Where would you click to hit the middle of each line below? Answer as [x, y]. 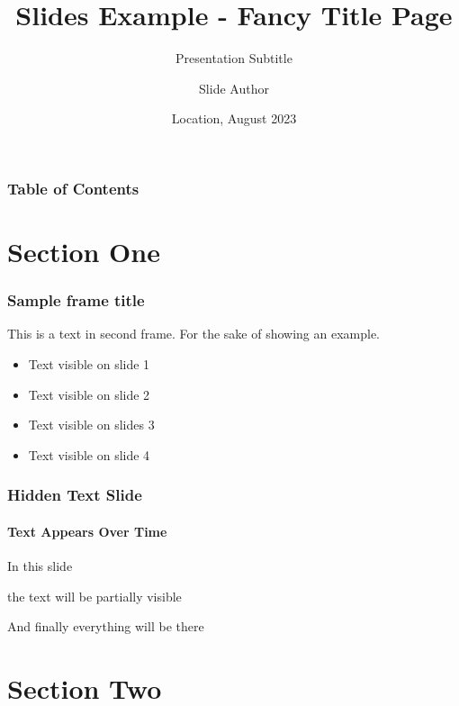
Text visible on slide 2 [89, 394]
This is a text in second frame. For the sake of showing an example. [194, 334]
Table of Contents [73, 188]
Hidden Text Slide [75, 495]
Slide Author [234, 88]
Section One [84, 252]
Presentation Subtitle [234, 58]
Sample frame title [76, 300]
